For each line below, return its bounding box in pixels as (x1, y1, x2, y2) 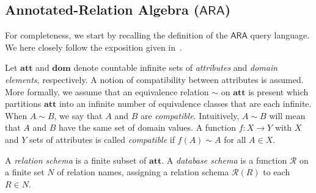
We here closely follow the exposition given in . (5, 40, 182, 53)
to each (263, 166, 290, 178)
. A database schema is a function (161, 153, 287, 166)
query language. (250, 29, 310, 42)
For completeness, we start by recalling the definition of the (5, 29, 228, 42)
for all (224, 133, 246, 145)
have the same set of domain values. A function (59, 121, 236, 134)
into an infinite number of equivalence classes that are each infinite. (59, 97, 312, 110)
